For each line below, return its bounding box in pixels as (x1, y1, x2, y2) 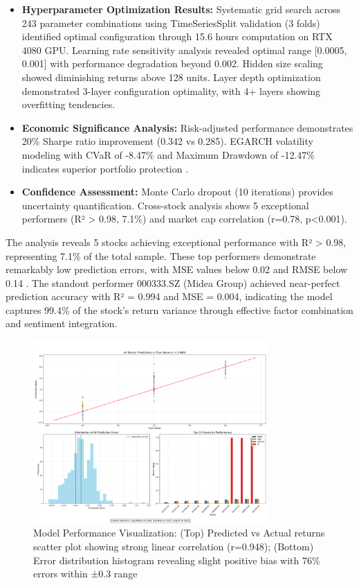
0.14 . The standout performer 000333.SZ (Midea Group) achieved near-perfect (6, 275, 340, 290)
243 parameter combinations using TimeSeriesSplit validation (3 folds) (21, 15, 320, 30)
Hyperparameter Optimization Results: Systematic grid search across (21, 2, 340, 16)
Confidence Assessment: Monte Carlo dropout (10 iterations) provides (21, 184, 333, 199)
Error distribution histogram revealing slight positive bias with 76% (33, 552, 320, 567)
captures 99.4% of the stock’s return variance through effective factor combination (6, 302, 353, 317)
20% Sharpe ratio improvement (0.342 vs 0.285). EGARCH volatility (21, 134, 313, 148)
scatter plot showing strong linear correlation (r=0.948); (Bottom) (33, 539, 314, 553)
